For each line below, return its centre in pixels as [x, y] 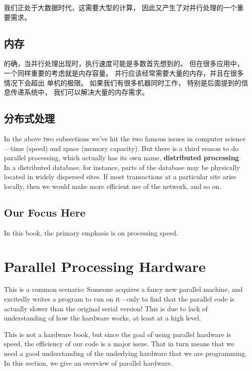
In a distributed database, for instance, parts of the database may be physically [122, 167]
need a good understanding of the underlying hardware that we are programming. [126, 353]
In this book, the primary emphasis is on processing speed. [91, 232]
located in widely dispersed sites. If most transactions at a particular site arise [120, 177]
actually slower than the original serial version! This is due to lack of [106, 308]
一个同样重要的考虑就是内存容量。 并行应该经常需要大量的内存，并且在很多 [124, 73]
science [235, 138]
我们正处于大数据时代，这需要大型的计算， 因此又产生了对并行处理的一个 [120, 7]
